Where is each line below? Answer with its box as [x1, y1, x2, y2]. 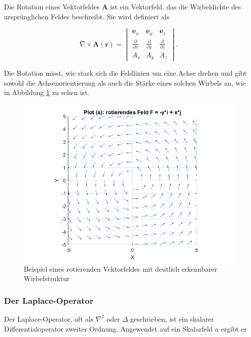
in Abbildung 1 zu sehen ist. [4, 87, 90, 97]
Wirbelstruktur [24, 273, 70, 284]
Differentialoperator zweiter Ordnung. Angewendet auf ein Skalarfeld [4, 323, 213, 334]
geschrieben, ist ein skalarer [130, 313, 214, 324]
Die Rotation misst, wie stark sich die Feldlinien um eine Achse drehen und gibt [4, 68, 247, 78]
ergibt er [221, 323, 247, 334]
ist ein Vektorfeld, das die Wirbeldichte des [110, 1, 241, 11]
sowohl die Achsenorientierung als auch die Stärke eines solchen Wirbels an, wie [4, 77, 246, 88]
